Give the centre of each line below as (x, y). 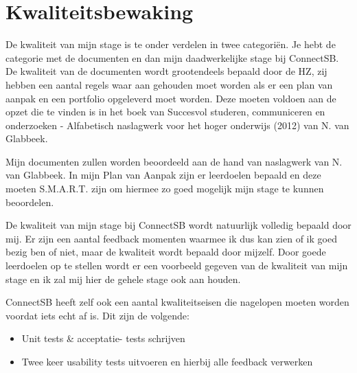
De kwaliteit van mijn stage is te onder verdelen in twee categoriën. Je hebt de (171, 44)
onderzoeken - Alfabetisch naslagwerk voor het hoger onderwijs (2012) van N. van (177, 125)
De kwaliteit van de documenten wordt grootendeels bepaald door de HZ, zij (166, 71)
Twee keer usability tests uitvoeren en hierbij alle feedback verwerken (167, 361)
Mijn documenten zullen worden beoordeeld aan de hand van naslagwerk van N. (174, 161)
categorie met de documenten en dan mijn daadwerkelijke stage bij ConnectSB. (172, 57)
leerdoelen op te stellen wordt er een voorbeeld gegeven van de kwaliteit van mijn (177, 265)
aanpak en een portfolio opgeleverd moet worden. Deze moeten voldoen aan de (171, 98)
